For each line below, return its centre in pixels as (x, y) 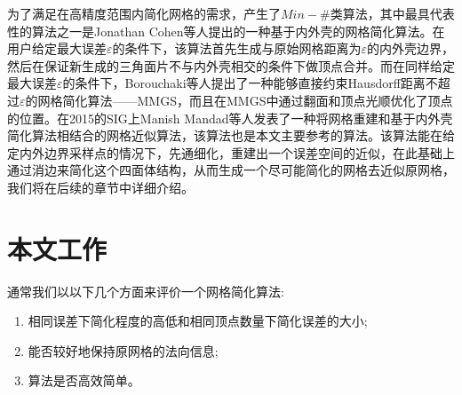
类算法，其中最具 (380, 13)
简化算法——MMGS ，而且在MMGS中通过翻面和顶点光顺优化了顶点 (258, 100)
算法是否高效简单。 (84, 380)
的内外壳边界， (411, 48)
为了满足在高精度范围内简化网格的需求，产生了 (144, 13)
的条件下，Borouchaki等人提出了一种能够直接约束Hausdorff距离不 (250, 83)
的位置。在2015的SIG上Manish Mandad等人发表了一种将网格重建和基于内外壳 (230, 118)
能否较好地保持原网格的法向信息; (123, 350)
